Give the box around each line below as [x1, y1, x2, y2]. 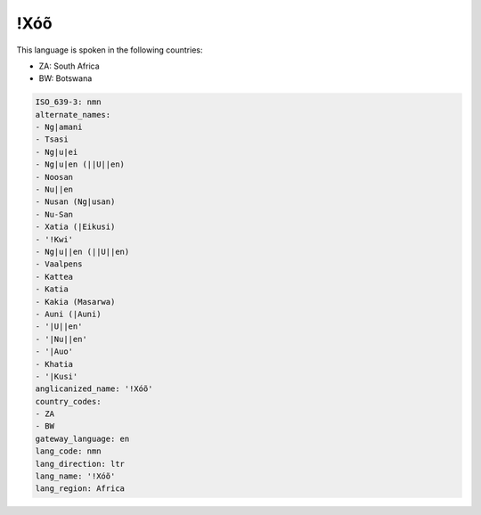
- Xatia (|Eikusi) [35, 222, 116, 232]
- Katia [35, 284, 69, 294]
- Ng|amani [35, 122, 83, 133]
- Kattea [35, 272, 74, 282]
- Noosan [35, 172, 74, 182]
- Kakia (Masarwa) [35, 297, 116, 307]
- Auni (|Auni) [35, 308, 102, 319]
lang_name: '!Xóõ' [35, 471, 116, 481]
